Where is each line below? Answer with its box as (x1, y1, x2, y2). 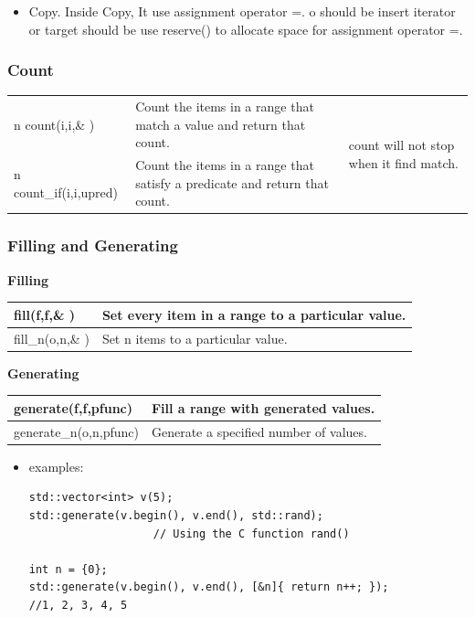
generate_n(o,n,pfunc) (14, 421, 139, 441)
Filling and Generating (7, 234, 178, 257)
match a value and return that (135, 114, 306, 133)
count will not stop (348, 134, 455, 154)
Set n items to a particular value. (101, 328, 288, 347)
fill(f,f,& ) (14, 304, 76, 324)
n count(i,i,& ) (14, 114, 95, 133)
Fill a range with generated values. (151, 398, 375, 417)
